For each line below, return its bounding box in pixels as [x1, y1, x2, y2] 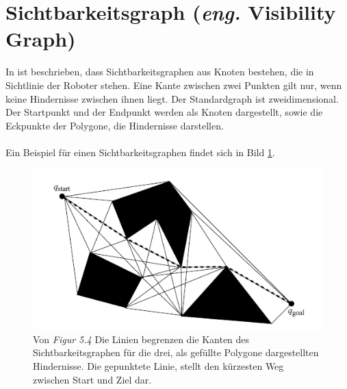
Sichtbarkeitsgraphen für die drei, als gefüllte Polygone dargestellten [33, 345, 319, 360]
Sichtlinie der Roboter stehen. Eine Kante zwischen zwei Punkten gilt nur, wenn [5, 77, 342, 92]
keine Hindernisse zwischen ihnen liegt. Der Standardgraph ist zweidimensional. [5, 91, 339, 105]
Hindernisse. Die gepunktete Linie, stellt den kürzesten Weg [33, 359, 284, 373]
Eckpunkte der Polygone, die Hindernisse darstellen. [5, 118, 224, 132]
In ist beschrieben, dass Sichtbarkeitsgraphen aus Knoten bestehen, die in [5, 64, 314, 79]
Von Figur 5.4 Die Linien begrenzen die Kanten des [33, 331, 250, 346]
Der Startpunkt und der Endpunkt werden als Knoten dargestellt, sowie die [5, 105, 323, 119]
